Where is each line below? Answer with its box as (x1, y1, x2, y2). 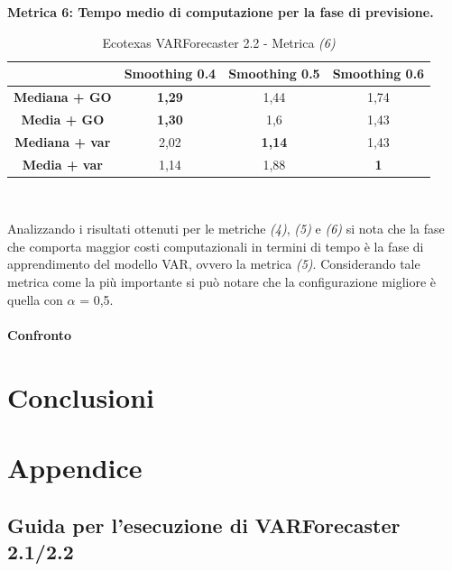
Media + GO (21, 109, 105, 128)
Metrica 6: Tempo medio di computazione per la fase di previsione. (7, 3, 434, 21)
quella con (7, 290, 63, 309)
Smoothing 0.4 (124, 64, 217, 83)
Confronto (7, 325, 72, 344)
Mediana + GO (14, 87, 112, 106)
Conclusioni (7, 378, 154, 415)
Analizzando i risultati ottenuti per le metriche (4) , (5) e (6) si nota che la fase (7, 219, 445, 238)
